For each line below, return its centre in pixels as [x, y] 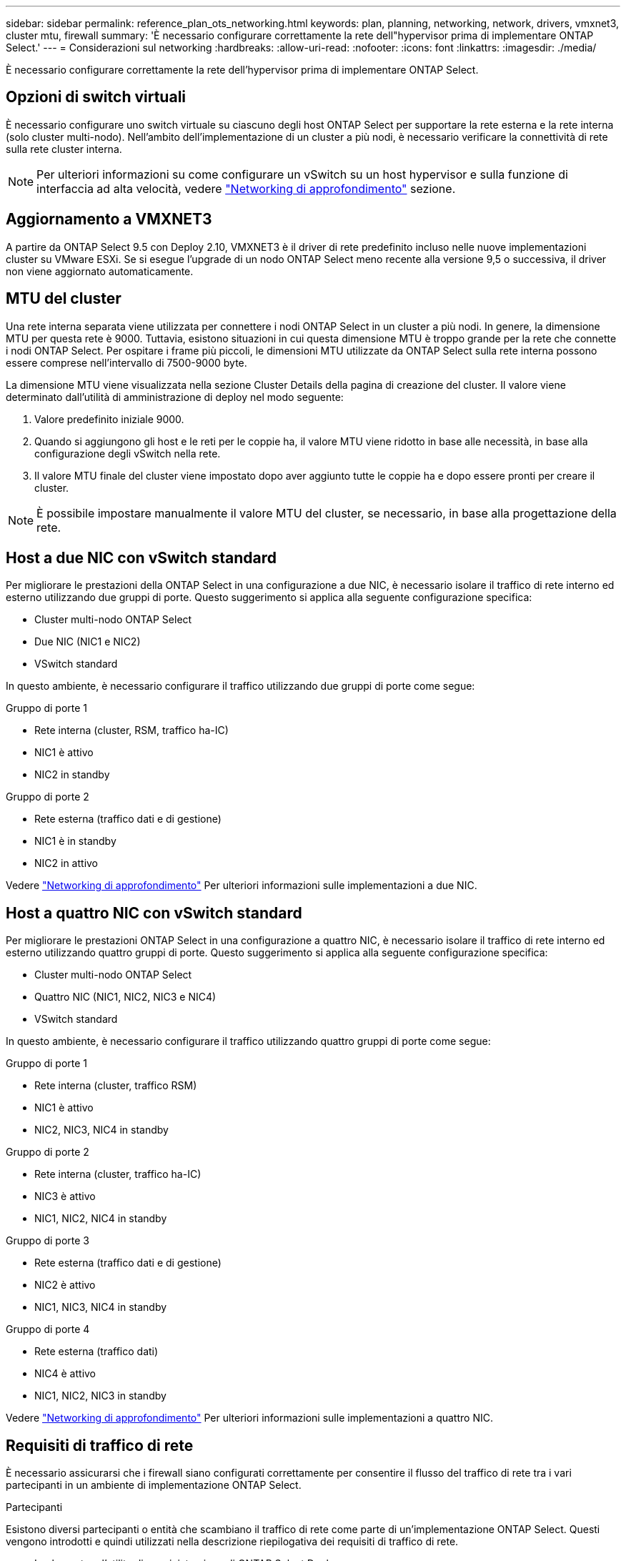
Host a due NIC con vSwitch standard [141, 557]
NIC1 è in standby [75, 841]
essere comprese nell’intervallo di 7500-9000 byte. [126, 362]
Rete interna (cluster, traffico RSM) [116, 1086]
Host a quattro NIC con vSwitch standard [154, 913]
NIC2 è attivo [65, 1285]
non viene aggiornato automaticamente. [100, 271]
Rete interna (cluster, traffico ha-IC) [118, 1174]
